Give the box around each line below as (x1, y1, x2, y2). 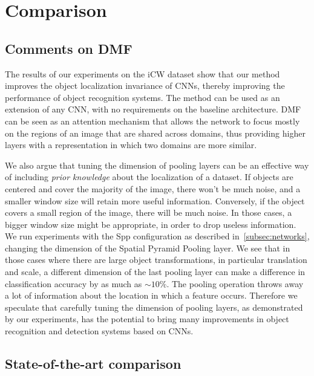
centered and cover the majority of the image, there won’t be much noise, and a (5, 182, 301, 195)
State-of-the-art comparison (5, 354, 182, 373)
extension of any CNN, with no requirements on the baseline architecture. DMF (5, 103, 301, 115)
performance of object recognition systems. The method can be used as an (5, 91, 280, 103)
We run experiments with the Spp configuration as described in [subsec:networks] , (5, 230, 310, 242)
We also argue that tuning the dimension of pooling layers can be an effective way (5, 158, 309, 171)
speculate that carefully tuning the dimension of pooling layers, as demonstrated (5, 300, 303, 313)
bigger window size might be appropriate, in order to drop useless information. (5, 218, 296, 230)
